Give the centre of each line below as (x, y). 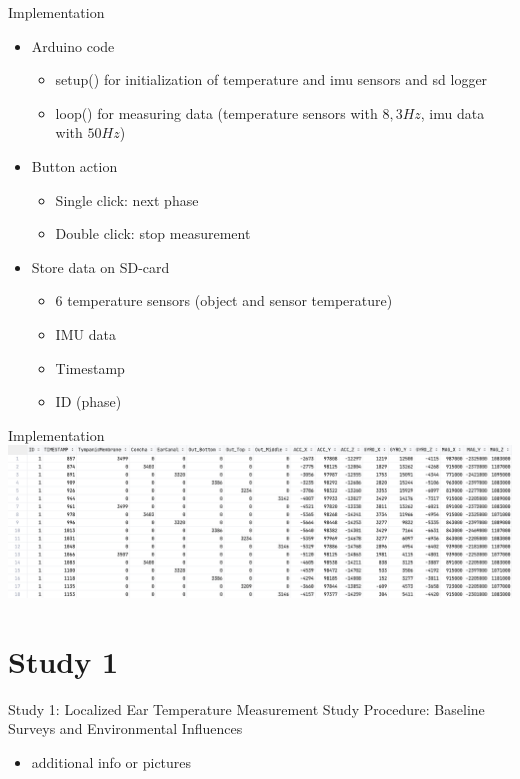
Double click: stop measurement (153, 233)
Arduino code (73, 45)
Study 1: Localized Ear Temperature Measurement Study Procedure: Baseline (246, 708)
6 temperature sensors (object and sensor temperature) (224, 300)
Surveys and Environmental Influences (125, 728)
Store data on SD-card (100, 266)
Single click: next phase (127, 199)
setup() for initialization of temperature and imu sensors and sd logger (271, 79)
